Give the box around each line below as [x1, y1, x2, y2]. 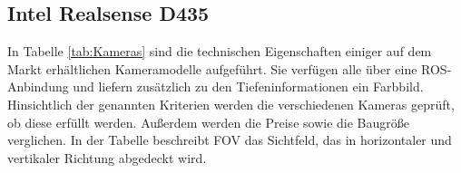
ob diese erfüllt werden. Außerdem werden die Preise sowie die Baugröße [7, 112, 409, 131]
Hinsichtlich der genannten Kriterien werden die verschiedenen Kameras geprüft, [7, 94, 455, 113]
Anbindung [7, 77, 69, 96]
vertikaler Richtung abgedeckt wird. [7, 148, 207, 167]
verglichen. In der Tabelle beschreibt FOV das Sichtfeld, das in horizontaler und [7, 130, 452, 149]
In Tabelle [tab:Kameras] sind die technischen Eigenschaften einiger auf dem [7, 42, 432, 61]
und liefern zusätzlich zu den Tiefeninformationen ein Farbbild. [73, 77, 424, 96]
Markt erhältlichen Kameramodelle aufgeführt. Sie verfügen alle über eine [7, 59, 417, 78]
